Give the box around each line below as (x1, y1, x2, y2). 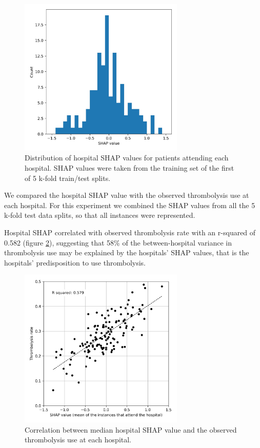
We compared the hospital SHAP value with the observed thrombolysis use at (4, 190, 249, 200)
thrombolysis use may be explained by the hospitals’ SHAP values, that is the (4, 247, 249, 258)
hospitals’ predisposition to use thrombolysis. (4, 257, 146, 268)
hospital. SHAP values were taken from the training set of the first (25, 162, 234, 173)
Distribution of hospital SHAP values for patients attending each (25, 152, 229, 163)
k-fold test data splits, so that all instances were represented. (4, 210, 195, 220)
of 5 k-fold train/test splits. (25, 172, 111, 183)
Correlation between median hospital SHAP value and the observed (25, 424, 237, 435)
